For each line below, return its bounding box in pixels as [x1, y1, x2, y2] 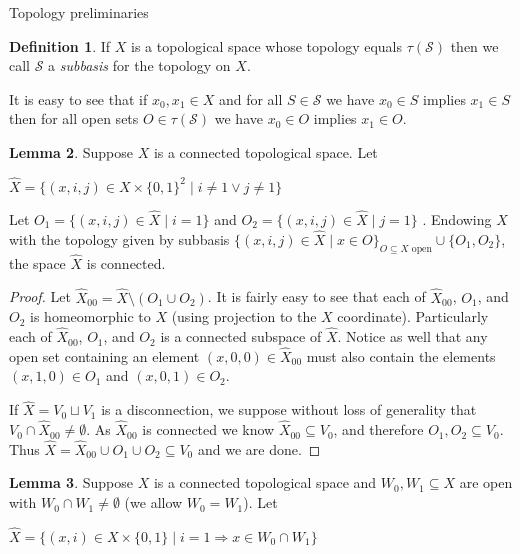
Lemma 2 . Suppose [9, 141, 133, 162]
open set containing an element [9, 345, 200, 366]
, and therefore [333, 419, 424, 440]
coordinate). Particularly [337, 306, 489, 327]
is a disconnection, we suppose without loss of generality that [101, 399, 477, 420]
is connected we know [142, 419, 275, 440]
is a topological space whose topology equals [131, 35, 402, 56]
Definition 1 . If [9, 35, 111, 56]
